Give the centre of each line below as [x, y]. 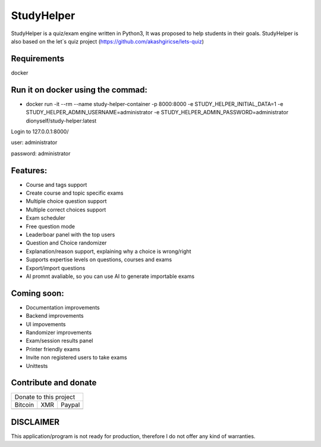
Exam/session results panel [59, 341]
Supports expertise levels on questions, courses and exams [99, 260]
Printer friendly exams [53, 349]
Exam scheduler [45, 218]
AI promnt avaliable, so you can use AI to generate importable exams [110, 276]
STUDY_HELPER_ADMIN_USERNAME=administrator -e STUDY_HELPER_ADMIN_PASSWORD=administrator [157, 112]
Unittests [37, 365]
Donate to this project [45, 397]
